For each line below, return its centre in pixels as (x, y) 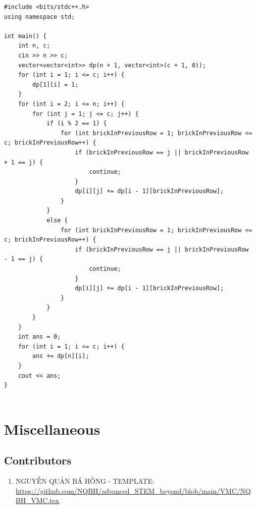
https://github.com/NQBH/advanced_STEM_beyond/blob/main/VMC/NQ (133, 490)
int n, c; (34, 46)
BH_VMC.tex (37, 500)
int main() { (25, 36)
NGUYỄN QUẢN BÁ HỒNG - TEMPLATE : (85, 481)
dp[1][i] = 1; (55, 84)
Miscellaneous (52, 429)
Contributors (38, 460)
